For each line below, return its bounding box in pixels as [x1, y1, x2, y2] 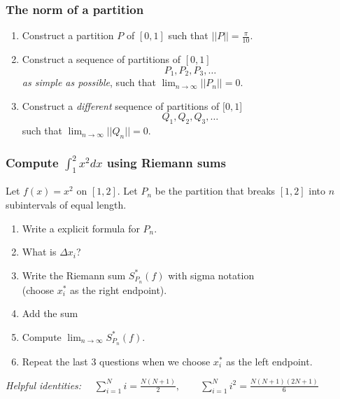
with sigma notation [168, 267, 255, 282]
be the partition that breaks [155, 183, 276, 198]
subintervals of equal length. [6, 197, 127, 212]
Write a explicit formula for [22, 220, 140, 235]
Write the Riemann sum [22, 267, 126, 282]
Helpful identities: [6, 377, 82, 392]
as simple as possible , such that [22, 75, 156, 90]
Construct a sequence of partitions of [22, 52, 181, 66]
